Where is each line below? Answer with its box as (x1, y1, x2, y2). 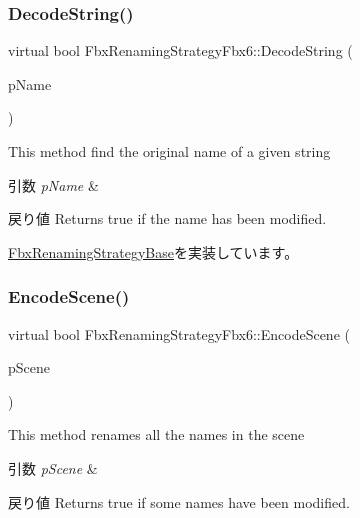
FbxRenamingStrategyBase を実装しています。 (8, 241, 299, 262)
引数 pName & (8, 174, 99, 195)
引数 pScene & (8, 457, 98, 478)
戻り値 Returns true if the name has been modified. (8, 208, 327, 229)
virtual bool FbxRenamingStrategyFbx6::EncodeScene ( (8, 323, 350, 344)
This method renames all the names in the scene (8, 424, 305, 445)
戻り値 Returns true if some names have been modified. (8, 491, 350, 512)
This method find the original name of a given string (8, 141, 331, 161)
